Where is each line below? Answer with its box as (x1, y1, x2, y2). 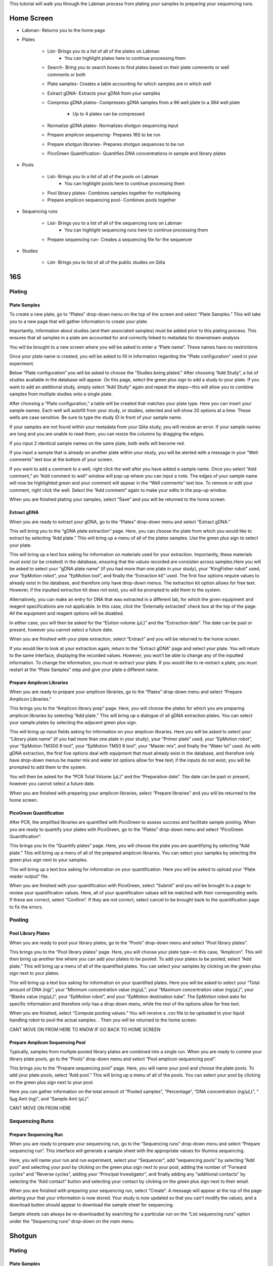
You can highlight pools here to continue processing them (64, 180, 185, 187)
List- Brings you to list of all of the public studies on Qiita (47, 259, 165, 265)
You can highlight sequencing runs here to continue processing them (64, 227, 208, 233)
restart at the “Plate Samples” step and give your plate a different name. (9, 666, 159, 673)
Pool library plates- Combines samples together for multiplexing (47, 190, 180, 196)
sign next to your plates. (9, 970, 60, 976)
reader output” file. (9, 874, 49, 880)
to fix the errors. (9, 904, 43, 910)
